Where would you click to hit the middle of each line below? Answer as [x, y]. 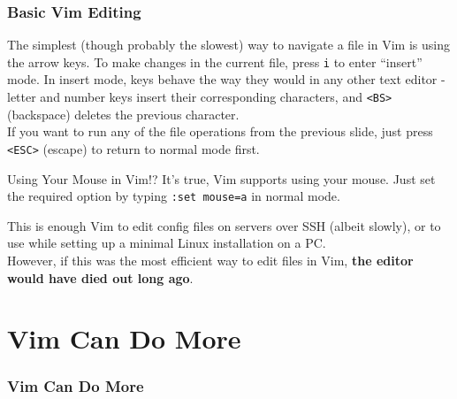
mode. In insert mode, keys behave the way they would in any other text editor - [226, 79]
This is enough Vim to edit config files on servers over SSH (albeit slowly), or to [224, 225]
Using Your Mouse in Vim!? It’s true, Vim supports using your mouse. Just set [221, 178]
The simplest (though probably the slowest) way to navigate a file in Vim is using [228, 45]
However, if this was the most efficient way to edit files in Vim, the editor [210, 260]
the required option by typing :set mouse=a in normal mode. [174, 196]
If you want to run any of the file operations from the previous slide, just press [220, 131]
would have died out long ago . [100, 277]
